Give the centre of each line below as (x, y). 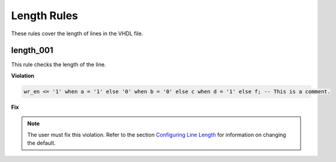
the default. (42, 143)
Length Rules (44, 16)
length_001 (32, 51)
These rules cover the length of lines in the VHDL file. (77, 33)
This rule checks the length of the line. (58, 65)
